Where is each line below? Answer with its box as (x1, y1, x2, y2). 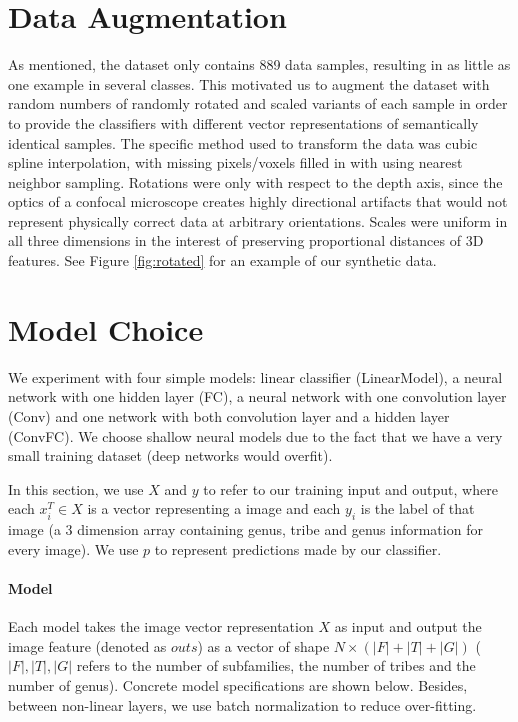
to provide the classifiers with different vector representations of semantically (8, 112, 479, 133)
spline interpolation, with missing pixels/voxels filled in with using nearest (8, 152, 463, 173)
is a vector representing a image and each (87, 498, 341, 519)
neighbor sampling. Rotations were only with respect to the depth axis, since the (8, 171, 503, 192)
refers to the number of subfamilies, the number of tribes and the (76, 655, 476, 676)
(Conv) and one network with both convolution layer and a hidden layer (8, 405, 450, 426)
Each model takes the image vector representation (8, 616, 314, 637)
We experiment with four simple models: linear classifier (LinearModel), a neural (8, 366, 503, 387)
